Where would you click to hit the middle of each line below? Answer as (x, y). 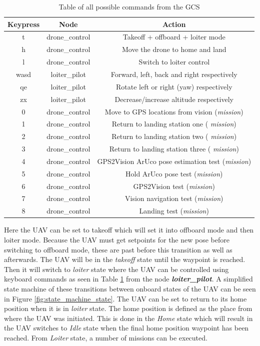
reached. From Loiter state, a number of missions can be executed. (106, 337)
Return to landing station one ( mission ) (174, 124)
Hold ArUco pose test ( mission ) (174, 173)
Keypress (24, 24)
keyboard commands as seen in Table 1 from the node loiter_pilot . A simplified (128, 279)
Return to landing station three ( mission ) (174, 149)
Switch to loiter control (174, 62)
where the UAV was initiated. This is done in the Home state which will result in (128, 318)
